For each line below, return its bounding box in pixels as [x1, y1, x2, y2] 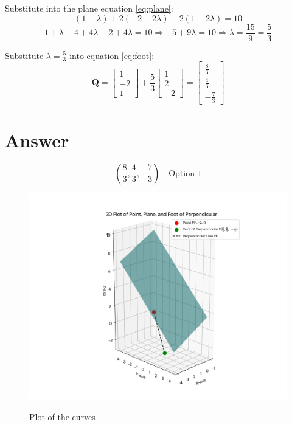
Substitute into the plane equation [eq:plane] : [5, 2, 173, 14]
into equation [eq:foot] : [69, 49, 155, 61]
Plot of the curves [29, 410, 96, 423]
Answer [5, 127, 69, 152]
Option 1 [169, 169, 202, 178]
